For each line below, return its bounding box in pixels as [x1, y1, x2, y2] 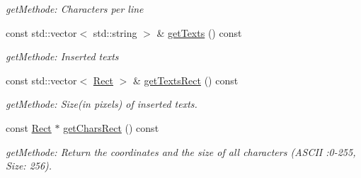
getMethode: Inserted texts [6, 49, 119, 64]
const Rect [6, 120, 52, 135]
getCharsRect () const [63, 120, 159, 135]
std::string [93, 25, 137, 40]
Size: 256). [6, 158, 52, 173]
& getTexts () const [156, 25, 242, 40]
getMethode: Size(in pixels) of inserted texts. [6, 96, 197, 111]
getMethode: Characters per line [6, 1, 144, 16]
